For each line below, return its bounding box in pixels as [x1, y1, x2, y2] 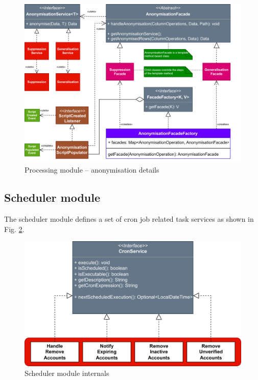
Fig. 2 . [4, 223, 25, 234]
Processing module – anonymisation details [25, 164, 159, 175]
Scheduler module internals [25, 368, 109, 378]
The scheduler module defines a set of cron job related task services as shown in [4, 214, 254, 224]
